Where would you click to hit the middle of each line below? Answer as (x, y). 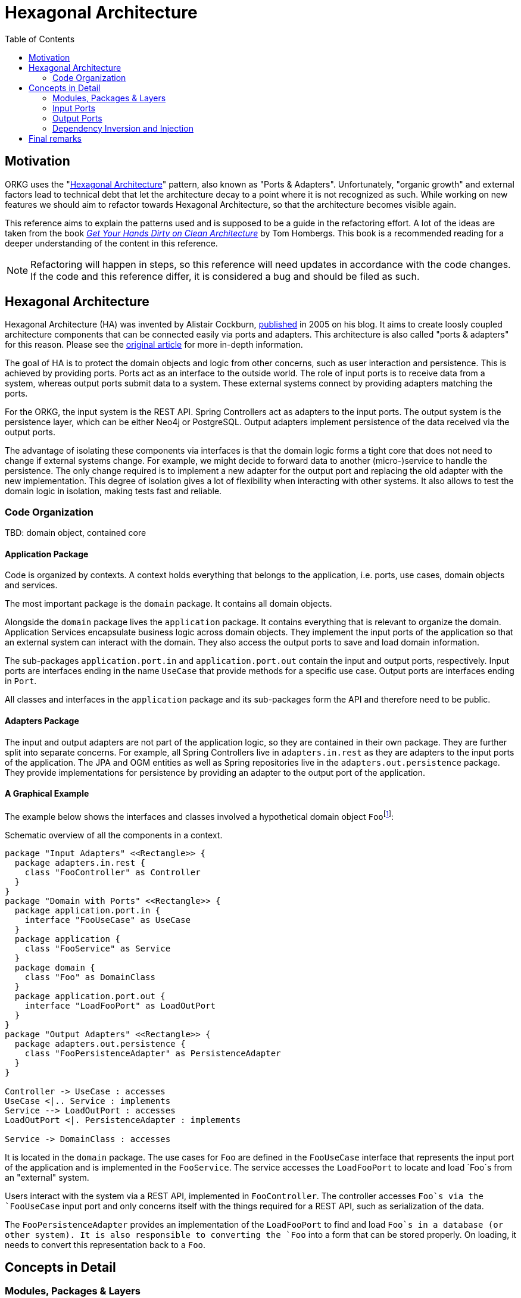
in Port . (21, 681)
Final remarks (55, 138)
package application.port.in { (88, 910)
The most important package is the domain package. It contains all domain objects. (169, 604)
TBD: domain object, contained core (76, 533)
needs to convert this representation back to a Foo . (105, 1244)
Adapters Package (42, 721)
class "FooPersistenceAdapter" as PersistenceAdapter (153, 1053)
